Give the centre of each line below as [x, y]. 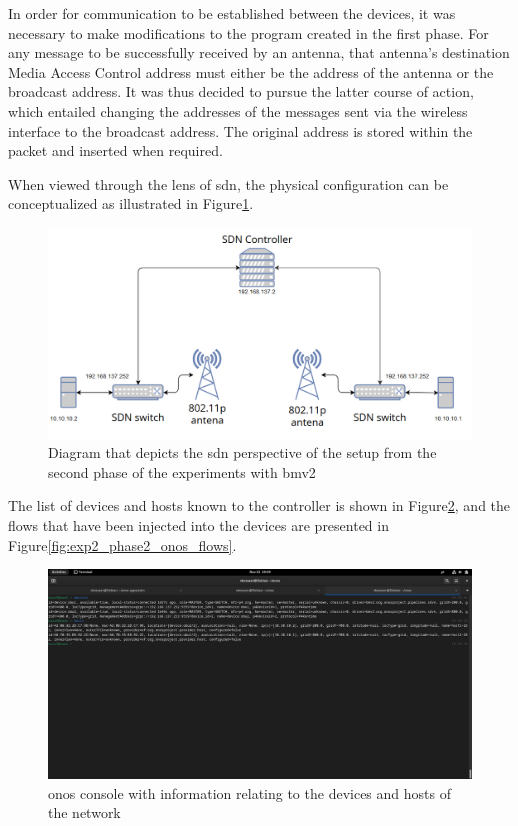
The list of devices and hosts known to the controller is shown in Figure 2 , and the [259, 505]
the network [84, 812]
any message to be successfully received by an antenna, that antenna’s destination [259, 52]
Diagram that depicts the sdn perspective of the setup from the [242, 452]
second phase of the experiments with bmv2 [182, 471]
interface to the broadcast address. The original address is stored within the [240, 130]
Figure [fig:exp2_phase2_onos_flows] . [122, 544]
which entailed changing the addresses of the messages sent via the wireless [238, 110]
